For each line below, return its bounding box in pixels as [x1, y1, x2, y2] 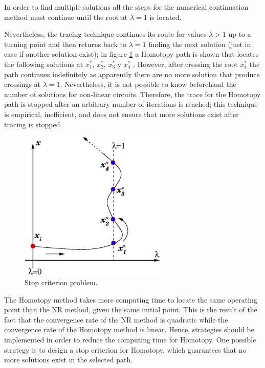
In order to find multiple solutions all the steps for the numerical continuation [4, 2, 249, 12]
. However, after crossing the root [133, 58, 238, 69]
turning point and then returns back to [4, 38, 127, 49]
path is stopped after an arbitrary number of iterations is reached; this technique [4, 99, 258, 109]
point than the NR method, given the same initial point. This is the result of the [4, 304, 257, 315]
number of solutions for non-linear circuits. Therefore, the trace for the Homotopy [4, 88, 261, 99]
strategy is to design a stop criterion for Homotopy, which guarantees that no [4, 344, 247, 355]
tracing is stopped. [4, 119, 62, 129]
